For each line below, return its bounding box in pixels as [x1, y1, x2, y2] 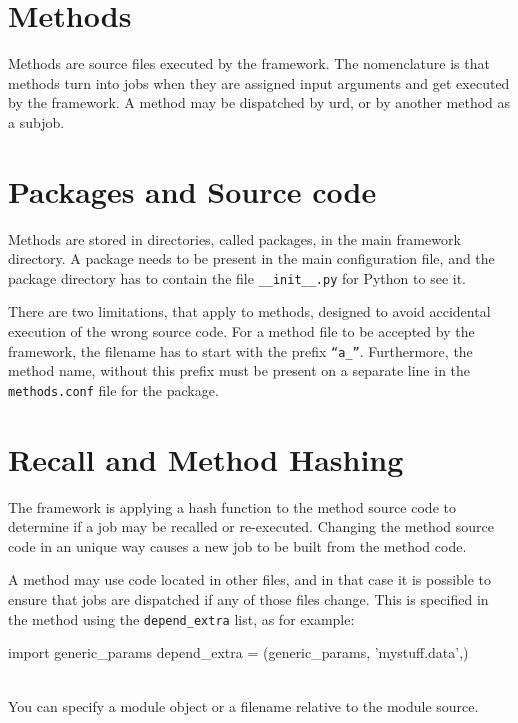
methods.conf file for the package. [8, 379, 219, 400]
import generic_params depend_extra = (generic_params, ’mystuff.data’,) [8, 642, 469, 663]
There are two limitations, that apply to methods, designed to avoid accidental [8, 301, 491, 322]
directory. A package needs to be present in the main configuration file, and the [8, 248, 495, 269]
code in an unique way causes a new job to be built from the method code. [8, 535, 467, 556]
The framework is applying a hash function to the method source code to [8, 496, 456, 517]
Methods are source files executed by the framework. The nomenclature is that [8, 53, 490, 74]
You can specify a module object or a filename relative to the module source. [8, 695, 479, 716]
